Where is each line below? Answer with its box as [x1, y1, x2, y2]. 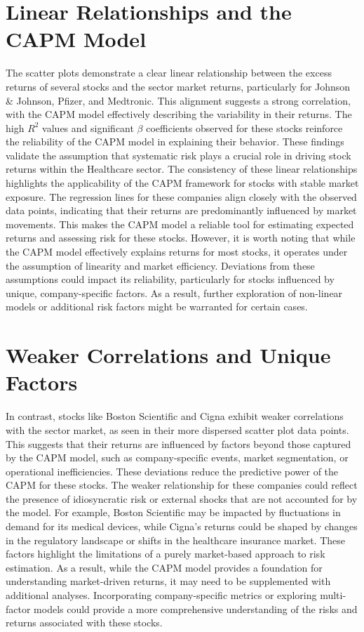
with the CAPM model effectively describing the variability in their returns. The [6, 107, 352, 121]
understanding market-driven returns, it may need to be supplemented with [6, 574, 331, 588]
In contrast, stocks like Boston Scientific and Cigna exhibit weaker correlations [6, 409, 344, 423]
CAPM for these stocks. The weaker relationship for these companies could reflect [6, 478, 358, 492]
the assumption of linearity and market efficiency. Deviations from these [6, 258, 315, 272]
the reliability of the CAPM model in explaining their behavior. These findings [6, 134, 344, 149]
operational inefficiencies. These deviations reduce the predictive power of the [6, 463, 339, 478]
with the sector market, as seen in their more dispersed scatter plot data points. [6, 422, 349, 437]
